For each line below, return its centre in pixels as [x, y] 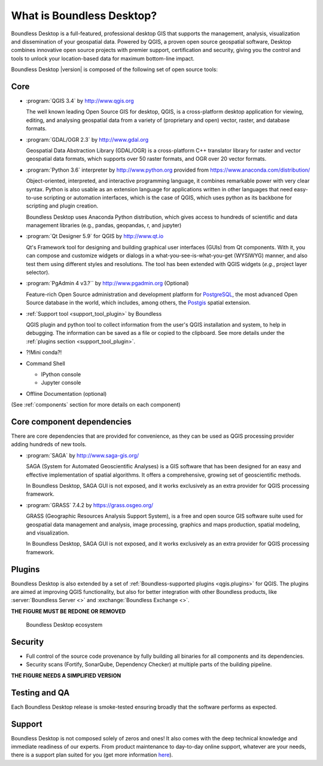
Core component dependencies [71, 422]
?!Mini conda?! [44, 352]
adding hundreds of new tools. [49, 444]
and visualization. [48, 533]
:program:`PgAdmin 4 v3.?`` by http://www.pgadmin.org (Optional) [107, 283]
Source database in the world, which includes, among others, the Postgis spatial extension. [138, 303]
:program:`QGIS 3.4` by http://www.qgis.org [80, 101]
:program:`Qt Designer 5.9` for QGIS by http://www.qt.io [95, 236]
